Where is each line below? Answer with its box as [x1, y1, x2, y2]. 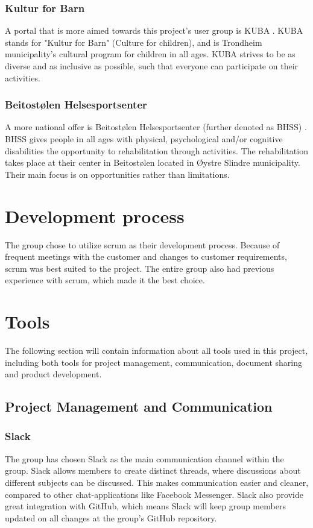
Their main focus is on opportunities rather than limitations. [5, 168, 230, 180]
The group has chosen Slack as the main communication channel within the [5, 452, 284, 465]
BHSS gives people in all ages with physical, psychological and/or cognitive [5, 133, 283, 145]
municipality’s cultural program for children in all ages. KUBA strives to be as [5, 48, 296, 60]
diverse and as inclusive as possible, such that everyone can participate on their [5, 60, 299, 72]
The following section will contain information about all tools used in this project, [5, 344, 308, 356]
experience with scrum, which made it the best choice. [5, 274, 205, 286]
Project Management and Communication [5, 397, 273, 416]
